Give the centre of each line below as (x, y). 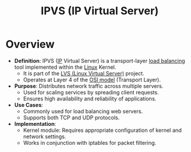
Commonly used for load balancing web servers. (83, 111)
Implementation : (35, 123)
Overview (30, 44)
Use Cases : (29, 104)
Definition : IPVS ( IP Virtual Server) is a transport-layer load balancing (100, 61)
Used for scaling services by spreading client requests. (91, 92)
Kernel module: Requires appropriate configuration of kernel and (102, 130)
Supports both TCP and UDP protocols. (71, 118)
